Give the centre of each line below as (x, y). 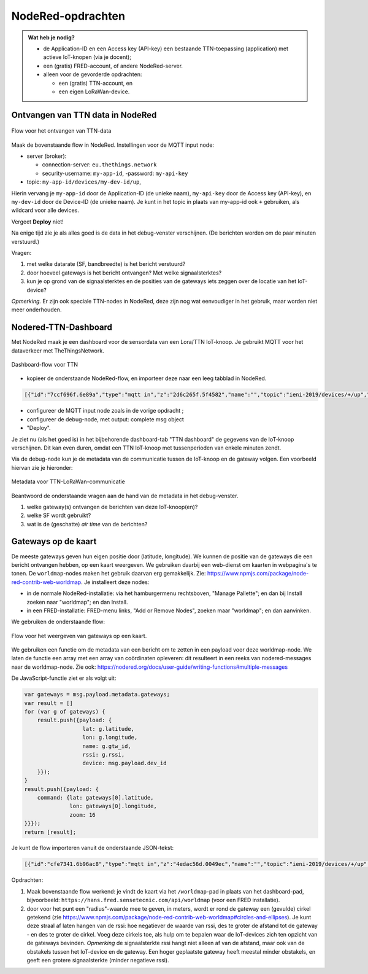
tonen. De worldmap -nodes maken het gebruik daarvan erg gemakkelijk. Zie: (109, 574)
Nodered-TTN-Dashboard (62, 328)
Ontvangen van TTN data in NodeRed (84, 115)
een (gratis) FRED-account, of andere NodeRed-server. (113, 66)
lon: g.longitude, (110, 738)
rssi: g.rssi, (104, 754)
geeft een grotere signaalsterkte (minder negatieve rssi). (98, 960)
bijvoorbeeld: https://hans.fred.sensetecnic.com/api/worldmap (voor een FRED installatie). (153, 900)
